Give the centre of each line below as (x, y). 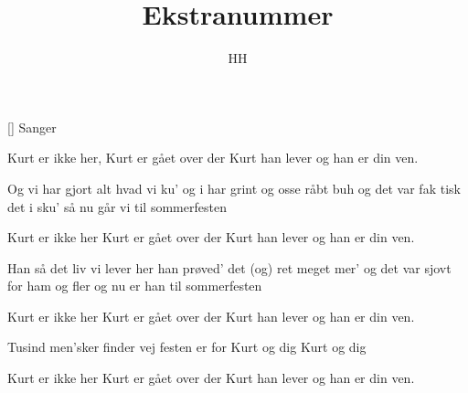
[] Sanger (32, 127)
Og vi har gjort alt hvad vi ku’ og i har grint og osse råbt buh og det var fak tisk (234, 188)
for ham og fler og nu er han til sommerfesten (135, 286)
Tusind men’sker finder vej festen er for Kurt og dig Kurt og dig (187, 347)
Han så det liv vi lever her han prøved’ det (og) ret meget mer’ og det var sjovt (229, 267)
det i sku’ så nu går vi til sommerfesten (117, 206)
